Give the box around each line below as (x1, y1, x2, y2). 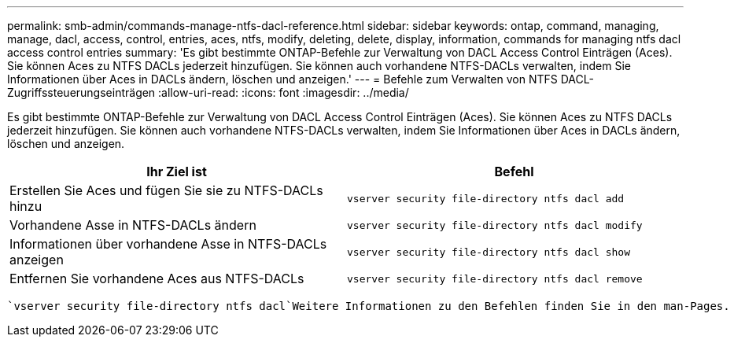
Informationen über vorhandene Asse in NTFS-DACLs (9, 236, 327, 252)
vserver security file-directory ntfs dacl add (347, 192, 625, 205)
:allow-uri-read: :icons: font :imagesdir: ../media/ (158, 86, 409, 99)
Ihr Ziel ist (146, 164, 207, 179)
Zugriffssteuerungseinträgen (7, 86, 156, 99)
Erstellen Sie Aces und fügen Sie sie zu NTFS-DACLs (9, 183, 323, 198)
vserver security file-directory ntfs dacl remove (347, 272, 643, 285)
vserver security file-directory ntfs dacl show (347, 245, 631, 258)
